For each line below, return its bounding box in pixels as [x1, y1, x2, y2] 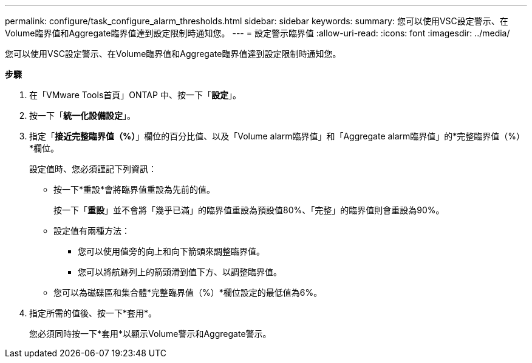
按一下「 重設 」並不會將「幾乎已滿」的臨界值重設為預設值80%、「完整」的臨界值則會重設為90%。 [53, 205, 445, 215]
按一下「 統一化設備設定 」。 [29, 110, 135, 121]
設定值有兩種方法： [53, 225, 130, 236]
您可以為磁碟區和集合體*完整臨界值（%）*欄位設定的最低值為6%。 [53, 287, 322, 298]
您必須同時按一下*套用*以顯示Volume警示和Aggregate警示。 [29, 328, 271, 339]
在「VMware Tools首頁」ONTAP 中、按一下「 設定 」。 [29, 90, 241, 100]
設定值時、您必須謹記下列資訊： [29, 164, 157, 174]
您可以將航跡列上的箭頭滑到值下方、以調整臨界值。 [78, 267, 282, 277]
